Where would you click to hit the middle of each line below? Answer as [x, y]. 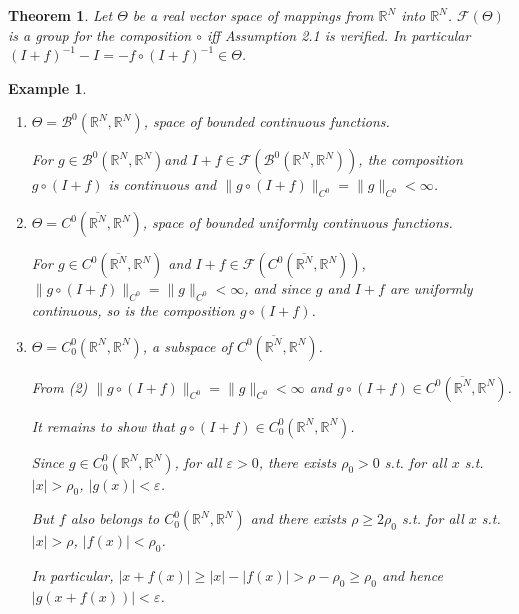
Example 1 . [47, 87]
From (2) [59, 386]
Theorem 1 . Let [60, 15]
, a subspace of [187, 345]
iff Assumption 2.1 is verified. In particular [339, 34]
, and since [277, 288]
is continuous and [162, 184]
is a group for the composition [100, 34]
